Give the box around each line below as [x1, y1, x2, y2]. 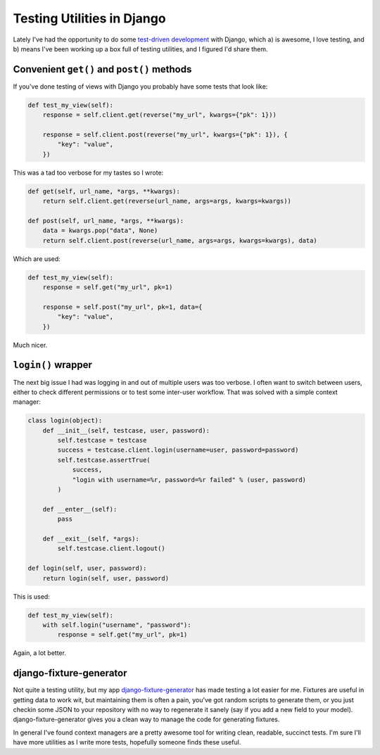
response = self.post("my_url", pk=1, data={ [42, 303, 203, 311]
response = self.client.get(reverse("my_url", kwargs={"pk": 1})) [42, 111, 277, 119]
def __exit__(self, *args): [42, 535, 140, 543]
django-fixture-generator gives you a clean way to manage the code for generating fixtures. [13, 715, 280, 724]
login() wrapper [13, 359, 93, 371]
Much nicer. [13, 341, 48, 349]
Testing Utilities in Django [13, 11, 166, 26]
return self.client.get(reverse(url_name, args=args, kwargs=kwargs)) [42, 197, 292, 205]
